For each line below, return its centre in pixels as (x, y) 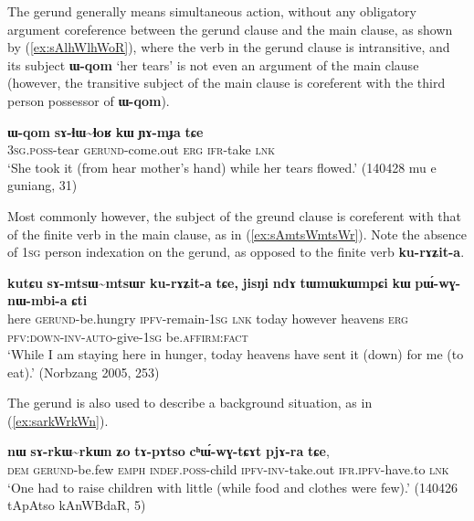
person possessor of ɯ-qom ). (89, 100)
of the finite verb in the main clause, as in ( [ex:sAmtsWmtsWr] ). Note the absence (237, 234)
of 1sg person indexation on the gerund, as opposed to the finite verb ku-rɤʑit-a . (236, 252)
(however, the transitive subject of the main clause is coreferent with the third (226, 83)
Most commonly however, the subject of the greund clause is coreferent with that (235, 215)
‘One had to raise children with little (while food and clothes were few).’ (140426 (232, 487)
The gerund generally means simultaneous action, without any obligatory (212, 11)
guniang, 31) (42, 185)
